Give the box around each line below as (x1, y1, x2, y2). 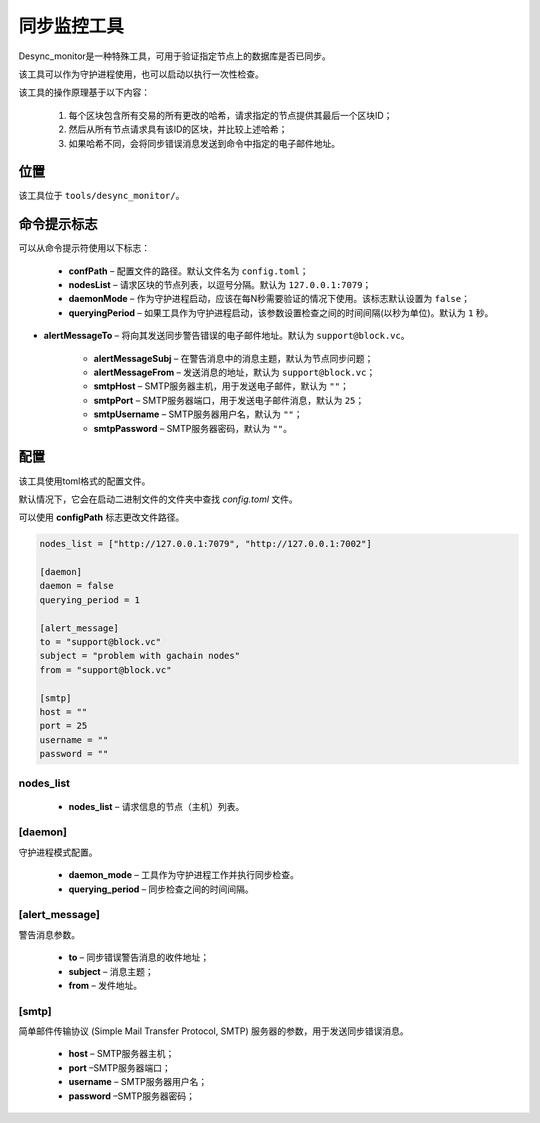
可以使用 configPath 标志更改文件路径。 (18, 511, 185, 524)
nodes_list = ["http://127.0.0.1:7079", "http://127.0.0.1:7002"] (39, 538, 372, 550)
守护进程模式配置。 (18, 846, 98, 858)
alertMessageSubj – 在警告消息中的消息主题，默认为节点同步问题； (93, 352, 374, 364)
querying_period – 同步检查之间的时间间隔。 (68, 883, 254, 895)
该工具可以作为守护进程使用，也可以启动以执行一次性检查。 (18, 68, 264, 80)
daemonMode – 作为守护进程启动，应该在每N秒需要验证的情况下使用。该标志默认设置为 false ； (68, 293, 470, 305)
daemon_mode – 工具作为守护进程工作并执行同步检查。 (68, 869, 299, 881)
